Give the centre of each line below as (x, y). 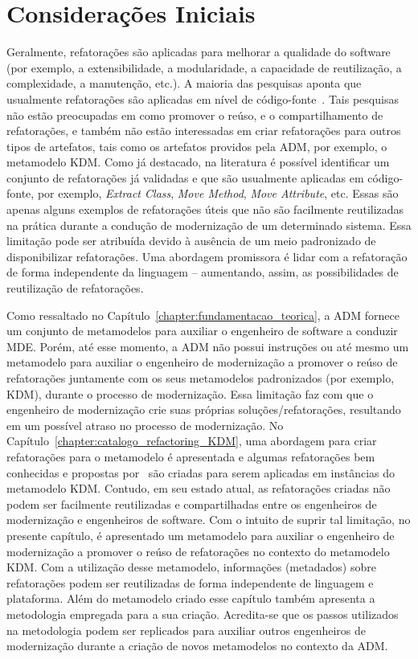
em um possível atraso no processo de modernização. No (145, 425)
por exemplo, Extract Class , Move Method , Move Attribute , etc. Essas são (218, 193)
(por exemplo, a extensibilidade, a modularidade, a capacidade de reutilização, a (204, 67)
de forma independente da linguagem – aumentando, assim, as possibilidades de (203, 272)
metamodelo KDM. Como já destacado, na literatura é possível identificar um (198, 162)
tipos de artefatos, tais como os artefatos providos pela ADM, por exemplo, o (197, 146)
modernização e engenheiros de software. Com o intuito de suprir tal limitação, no (209, 520)
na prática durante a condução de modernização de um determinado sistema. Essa (209, 225)
